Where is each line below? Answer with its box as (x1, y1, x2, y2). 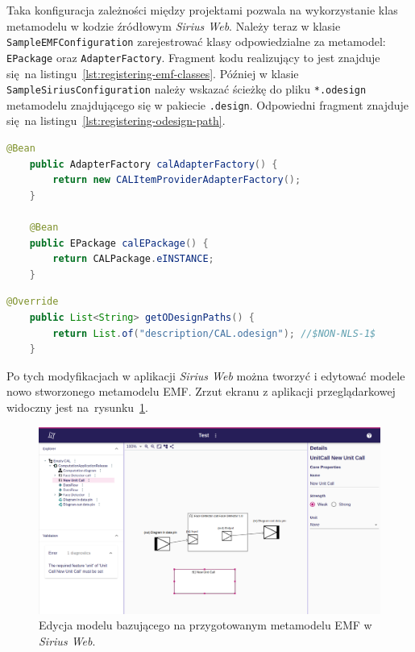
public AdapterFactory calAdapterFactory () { (29, 158, 278, 170)
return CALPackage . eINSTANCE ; (52, 253, 214, 265)
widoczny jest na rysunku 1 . (6, 398, 149, 415)
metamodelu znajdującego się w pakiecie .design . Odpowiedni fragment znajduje (6, 96, 409, 113)
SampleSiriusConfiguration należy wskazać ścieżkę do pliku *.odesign (6, 81, 367, 98)
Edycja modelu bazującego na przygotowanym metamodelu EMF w (39, 617, 372, 633)
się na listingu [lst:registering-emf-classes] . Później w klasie (6, 64, 299, 81)
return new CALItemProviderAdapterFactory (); (52, 174, 301, 186)
